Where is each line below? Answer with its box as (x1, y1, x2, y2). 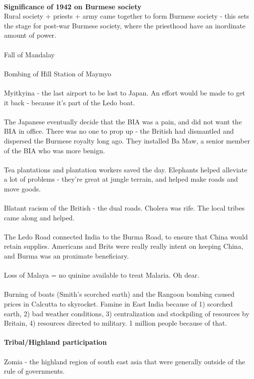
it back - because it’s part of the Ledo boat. (4, 97, 135, 107)
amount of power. (4, 30, 56, 40)
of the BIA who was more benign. (4, 145, 105, 155)
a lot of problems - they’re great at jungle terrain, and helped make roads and (4, 174, 238, 184)
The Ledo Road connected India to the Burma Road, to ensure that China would (4, 231, 248, 241)
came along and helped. (4, 212, 75, 222)
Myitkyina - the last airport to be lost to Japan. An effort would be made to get (4, 87, 245, 97)
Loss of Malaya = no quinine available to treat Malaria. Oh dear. (4, 270, 200, 280)
